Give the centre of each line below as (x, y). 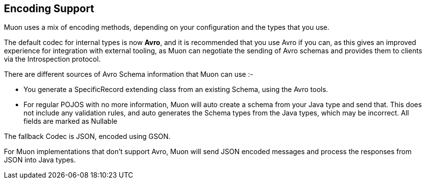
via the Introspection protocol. (52, 59)
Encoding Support (49, 9)
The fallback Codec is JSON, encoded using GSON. (87, 137)
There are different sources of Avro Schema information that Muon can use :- (129, 74)
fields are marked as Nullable (71, 121)
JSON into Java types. (40, 160)
